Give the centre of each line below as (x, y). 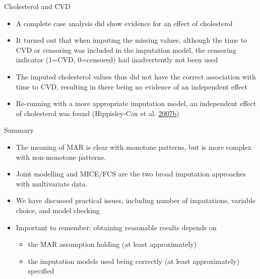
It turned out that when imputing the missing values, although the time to (132, 40)
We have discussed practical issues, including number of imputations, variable (136, 200)
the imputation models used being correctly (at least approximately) (134, 261)
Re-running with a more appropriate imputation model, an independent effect (136, 103)
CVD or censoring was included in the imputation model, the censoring (126, 50)
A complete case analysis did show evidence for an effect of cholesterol (124, 23)
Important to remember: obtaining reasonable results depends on (116, 227)
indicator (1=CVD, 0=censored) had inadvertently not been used (117, 60)
